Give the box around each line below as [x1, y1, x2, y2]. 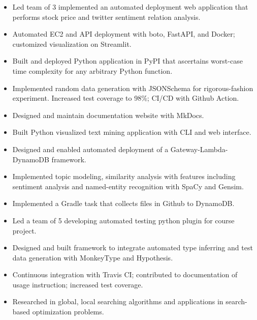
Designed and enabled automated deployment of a [12, 143, 169, 154]
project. [12, 225, 37, 236]
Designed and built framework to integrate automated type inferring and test [12, 242, 253, 253]
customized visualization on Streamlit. [12, 38, 132, 49]
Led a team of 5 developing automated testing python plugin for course [12, 215, 235, 225]
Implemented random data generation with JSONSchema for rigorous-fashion [12, 82, 253, 93]
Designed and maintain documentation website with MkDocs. [12, 109, 204, 120]
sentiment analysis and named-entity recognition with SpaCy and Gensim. [12, 181, 244, 191]
